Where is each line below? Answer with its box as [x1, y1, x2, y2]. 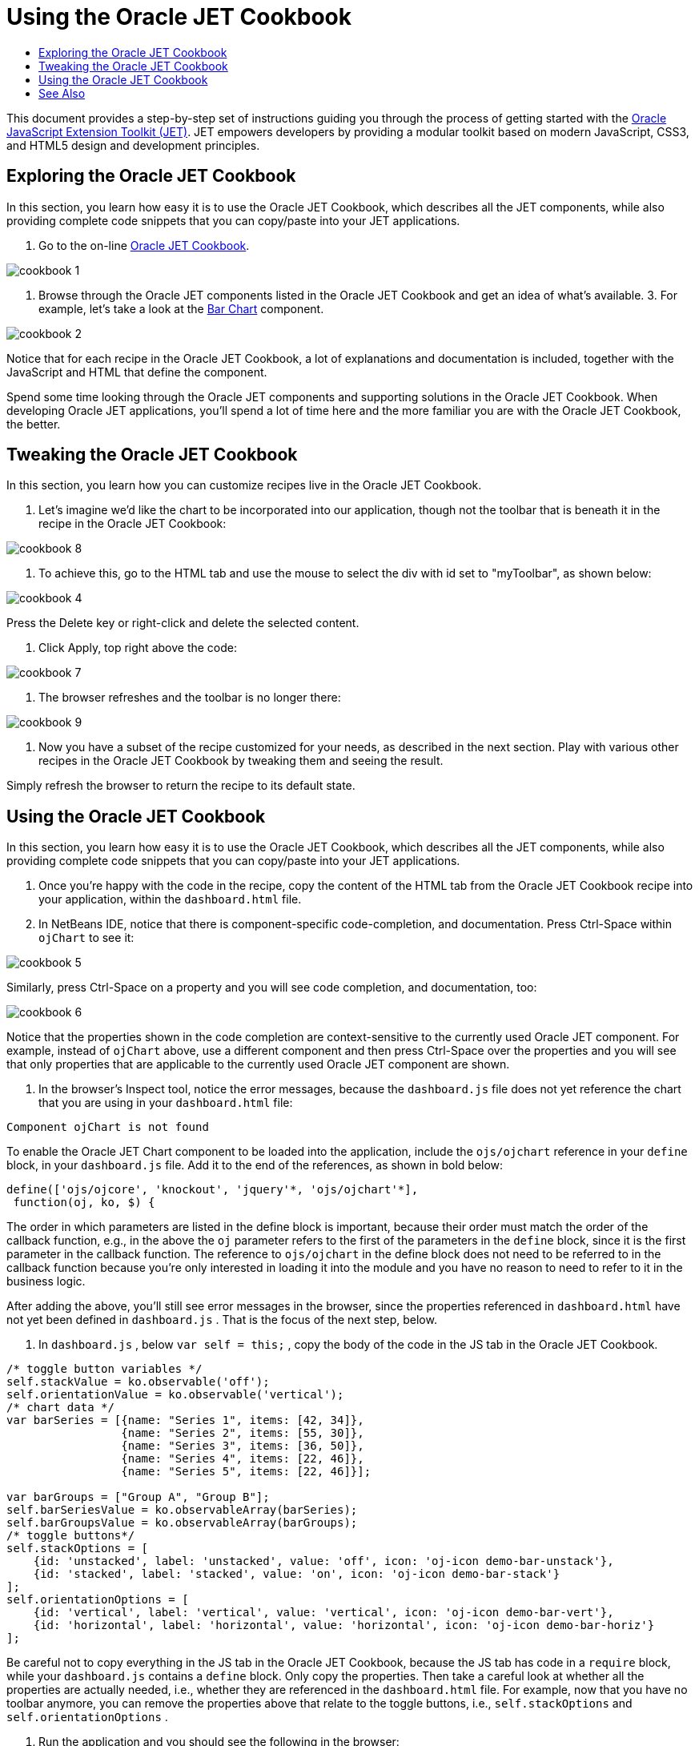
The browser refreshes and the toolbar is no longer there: [38, 690, 341, 705]
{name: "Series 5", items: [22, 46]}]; [121, 1465, 372, 1478]
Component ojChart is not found [6, 1120, 209, 1134]
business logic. [6, 1274, 86, 1289]
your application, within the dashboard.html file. [38, 892, 302, 907]
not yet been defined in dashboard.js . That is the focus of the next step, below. [6, 1313, 437, 1327]
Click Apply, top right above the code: [38, 641, 238, 655]
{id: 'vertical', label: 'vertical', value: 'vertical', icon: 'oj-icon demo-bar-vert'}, [33, 1606, 614, 1619]
